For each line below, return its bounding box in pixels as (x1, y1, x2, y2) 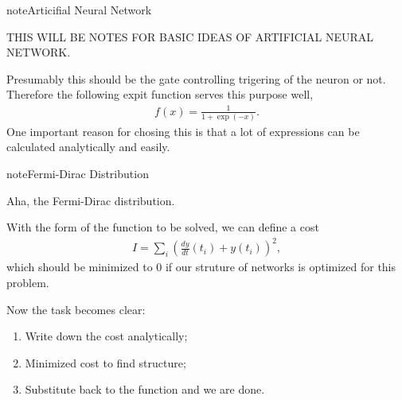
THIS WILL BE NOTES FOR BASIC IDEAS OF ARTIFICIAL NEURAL (6, 28, 374, 45)
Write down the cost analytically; (25, 328, 188, 344)
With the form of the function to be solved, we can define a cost (6, 219, 319, 235)
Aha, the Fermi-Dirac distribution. (6, 192, 175, 208)
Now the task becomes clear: (6, 301, 146, 317)
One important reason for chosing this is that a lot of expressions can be (6, 122, 360, 139)
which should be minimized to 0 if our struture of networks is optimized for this (6, 258, 396, 275)
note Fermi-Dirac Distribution (6, 165, 149, 182)
